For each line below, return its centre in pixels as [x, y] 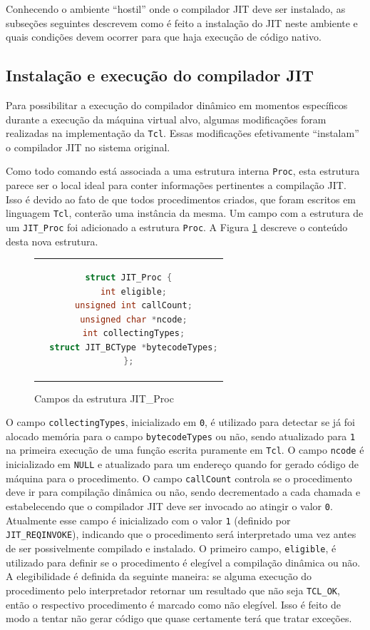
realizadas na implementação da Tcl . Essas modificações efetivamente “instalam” [183, 133]
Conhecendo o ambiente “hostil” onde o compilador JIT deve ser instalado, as [176, 9]
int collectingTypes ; [134, 334]
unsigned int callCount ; [134, 306]
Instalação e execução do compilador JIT [160, 75]
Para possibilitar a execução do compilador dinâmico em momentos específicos [177, 105]
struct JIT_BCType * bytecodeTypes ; [134, 347]
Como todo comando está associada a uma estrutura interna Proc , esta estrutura [183, 171]
